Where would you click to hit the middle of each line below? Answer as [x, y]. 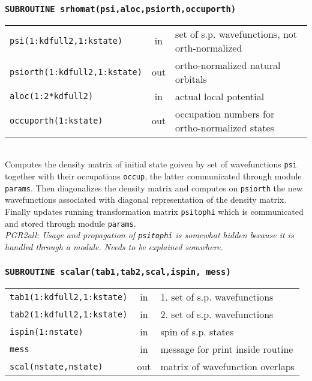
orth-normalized [209, 47]
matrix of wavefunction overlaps [227, 367]
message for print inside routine [227, 349]
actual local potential [220, 96]
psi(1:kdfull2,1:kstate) [66, 40]
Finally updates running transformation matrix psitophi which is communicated [154, 211]
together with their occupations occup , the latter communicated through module [153, 176]
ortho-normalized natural [228, 65]
